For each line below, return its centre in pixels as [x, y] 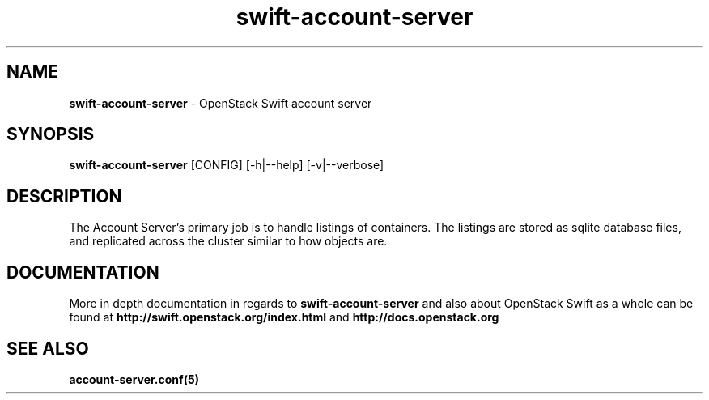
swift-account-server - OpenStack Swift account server [221, 103]
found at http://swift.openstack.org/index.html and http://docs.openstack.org [284, 317]
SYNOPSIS [51, 134]
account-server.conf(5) [134, 379]
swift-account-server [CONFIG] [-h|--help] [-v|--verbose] [227, 165]
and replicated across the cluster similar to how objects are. [228, 241]
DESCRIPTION [64, 196]
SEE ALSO [48, 348]
